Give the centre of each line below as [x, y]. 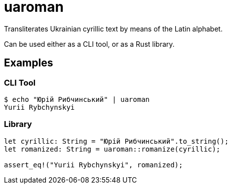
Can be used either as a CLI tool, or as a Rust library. [89, 44]
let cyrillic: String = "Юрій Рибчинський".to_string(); [116, 141]
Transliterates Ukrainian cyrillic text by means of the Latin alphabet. [113, 29]
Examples [29, 63]
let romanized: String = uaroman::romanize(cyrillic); [112, 149]
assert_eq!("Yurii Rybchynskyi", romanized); [94, 165]
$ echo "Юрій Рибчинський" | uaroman [77, 99]
